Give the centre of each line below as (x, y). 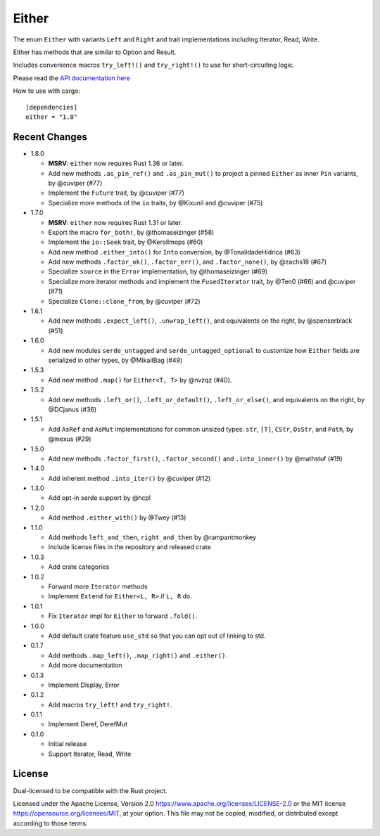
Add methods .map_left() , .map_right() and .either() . (138, 655)
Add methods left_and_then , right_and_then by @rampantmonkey (152, 537)
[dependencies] (52, 107)
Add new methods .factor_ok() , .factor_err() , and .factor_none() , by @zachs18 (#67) (188, 262)
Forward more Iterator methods (98, 586)
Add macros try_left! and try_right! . (110, 705)
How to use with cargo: (47, 91)
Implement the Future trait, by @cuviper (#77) (116, 193)
